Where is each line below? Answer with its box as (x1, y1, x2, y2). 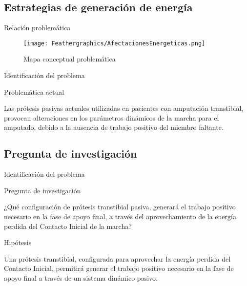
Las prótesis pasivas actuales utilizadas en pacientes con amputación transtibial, (4, 103, 244, 113)
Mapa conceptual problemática (23, 54, 116, 64)
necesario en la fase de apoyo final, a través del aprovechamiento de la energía (4, 211, 236, 221)
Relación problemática (4, 22, 71, 33)
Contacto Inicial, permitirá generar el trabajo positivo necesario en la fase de (4, 263, 234, 273)
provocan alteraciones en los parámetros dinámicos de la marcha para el (4, 112, 219, 123)
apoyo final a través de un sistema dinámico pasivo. (4, 272, 158, 283)
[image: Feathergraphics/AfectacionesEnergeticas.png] (23, 40, 206, 47)
